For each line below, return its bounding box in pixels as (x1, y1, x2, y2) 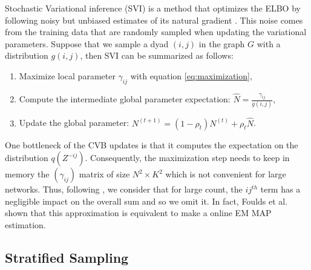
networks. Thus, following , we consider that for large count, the (5, 183, 243, 196)
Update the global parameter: (19, 116, 129, 129)
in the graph (198, 37, 245, 50)
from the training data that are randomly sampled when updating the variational (5, 25, 307, 38)
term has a (260, 183, 301, 196)
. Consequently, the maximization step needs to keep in (85, 151, 290, 164)
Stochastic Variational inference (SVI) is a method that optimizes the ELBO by (5, 2, 301, 14)
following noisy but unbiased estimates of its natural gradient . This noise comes (5, 13, 303, 26)
